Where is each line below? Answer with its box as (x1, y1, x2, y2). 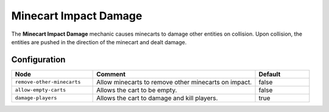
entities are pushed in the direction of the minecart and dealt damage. (11, 38, 187, 45)
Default (258, 70, 281, 78)
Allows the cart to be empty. (96, 85, 177, 94)
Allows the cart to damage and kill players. (96, 94, 218, 102)
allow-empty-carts (15, 87, 66, 93)
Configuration (11, 54, 66, 65)
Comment (96, 70, 126, 78)
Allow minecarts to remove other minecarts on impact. (96, 77, 252, 86)
